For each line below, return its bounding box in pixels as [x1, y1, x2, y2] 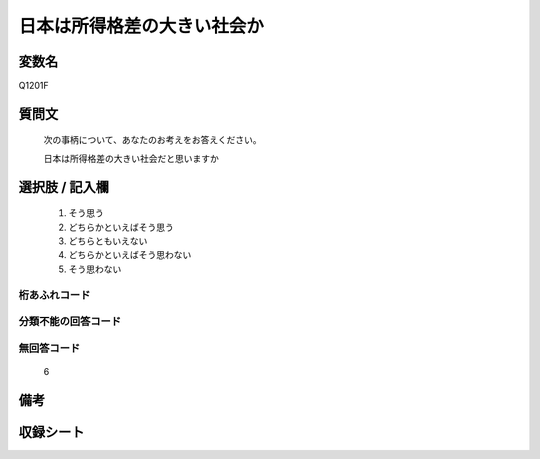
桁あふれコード [18, 288, 91, 302]
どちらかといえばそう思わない [68, 249, 192, 261]
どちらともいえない [68, 235, 148, 247]
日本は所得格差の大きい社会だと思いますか [43, 152, 219, 164]
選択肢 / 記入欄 [18, 178, 110, 195]
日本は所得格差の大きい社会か [18, 15, 265, 37]
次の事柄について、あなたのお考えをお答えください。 [43, 134, 262, 146]
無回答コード [18, 341, 81, 355]
